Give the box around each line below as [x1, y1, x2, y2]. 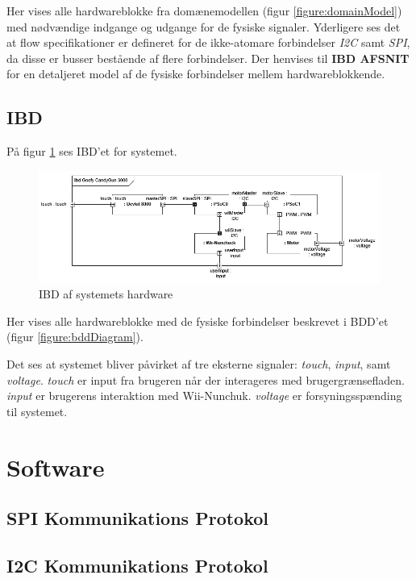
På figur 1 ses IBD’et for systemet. [6, 143, 177, 160]
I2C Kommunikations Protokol [6, 552, 268, 577]
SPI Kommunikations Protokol [6, 506, 269, 531]
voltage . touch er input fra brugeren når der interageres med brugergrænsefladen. [6, 371, 405, 388]
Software [6, 450, 105, 483]
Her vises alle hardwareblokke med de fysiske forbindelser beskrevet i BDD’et [6, 312, 389, 329]
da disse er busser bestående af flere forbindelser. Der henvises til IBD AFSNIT [6, 49, 410, 66]
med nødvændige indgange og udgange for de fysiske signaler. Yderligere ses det [6, 18, 401, 35]
